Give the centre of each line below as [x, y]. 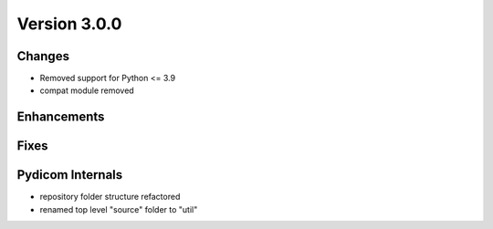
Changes [43, 56]
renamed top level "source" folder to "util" [119, 209]
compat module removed [87, 90]
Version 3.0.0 [69, 24]
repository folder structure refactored [110, 197]
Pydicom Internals [70, 175]
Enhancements [61, 117]
